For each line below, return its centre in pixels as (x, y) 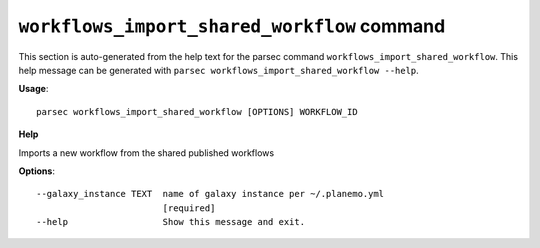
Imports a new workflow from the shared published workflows (146, 152)
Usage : (33, 89)
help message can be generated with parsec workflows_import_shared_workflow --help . (218, 70)
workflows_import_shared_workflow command (232, 26)
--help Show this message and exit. (170, 222)
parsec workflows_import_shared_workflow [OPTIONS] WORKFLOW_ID (197, 111)
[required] (189, 208)
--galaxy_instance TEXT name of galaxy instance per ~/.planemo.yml (210, 194)
